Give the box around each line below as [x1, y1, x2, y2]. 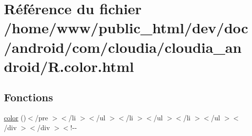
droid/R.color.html [4, 56, 134, 76]
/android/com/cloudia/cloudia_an [4, 37, 242, 57]
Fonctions [4, 90, 53, 105]
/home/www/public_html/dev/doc [4, 18, 249, 38]
